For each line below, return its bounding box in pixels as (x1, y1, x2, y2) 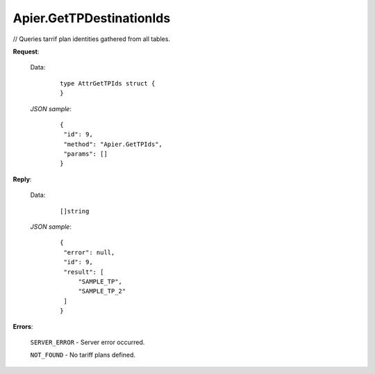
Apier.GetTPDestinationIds (12, 10, 171, 26)
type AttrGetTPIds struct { (60, 79, 156, 87)
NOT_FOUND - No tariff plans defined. (30, 351, 135, 359)
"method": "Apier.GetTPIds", (63, 140, 163, 148)
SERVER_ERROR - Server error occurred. (30, 338, 145, 346)
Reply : (12, 174, 32, 184)
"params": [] (63, 150, 108, 158)
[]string (60, 207, 90, 215)
